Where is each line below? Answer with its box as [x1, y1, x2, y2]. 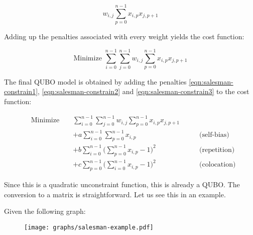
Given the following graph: [4, 206, 86, 216]
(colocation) [199, 161, 236, 169]
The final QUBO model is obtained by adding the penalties [4, 76, 187, 87]
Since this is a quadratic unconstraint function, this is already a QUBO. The [4, 179, 240, 189]
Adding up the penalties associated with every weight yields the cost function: [4, 31, 244, 42]
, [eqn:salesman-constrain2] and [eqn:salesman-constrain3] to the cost [38, 86, 249, 97]
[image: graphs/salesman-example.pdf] [24, 223, 154, 231]
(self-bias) [199, 131, 229, 139]
